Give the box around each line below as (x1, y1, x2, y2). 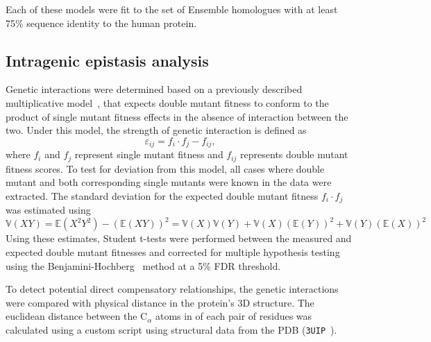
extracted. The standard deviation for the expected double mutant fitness (6, 188, 319, 203)
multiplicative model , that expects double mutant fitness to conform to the (6, 95, 329, 110)
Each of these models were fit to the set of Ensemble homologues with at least (6, 2, 338, 16)
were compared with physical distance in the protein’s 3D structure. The (6, 295, 314, 309)
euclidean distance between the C (6, 309, 148, 323)
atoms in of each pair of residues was (155, 309, 312, 323)
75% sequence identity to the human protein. (6, 15, 197, 30)
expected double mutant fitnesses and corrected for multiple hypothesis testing (6, 245, 340, 259)
